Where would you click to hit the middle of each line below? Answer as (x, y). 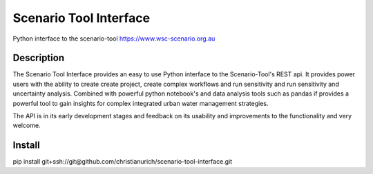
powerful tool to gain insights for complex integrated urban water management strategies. (141, 103)
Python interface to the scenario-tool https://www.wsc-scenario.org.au (114, 39)
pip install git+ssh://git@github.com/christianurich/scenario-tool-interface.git (123, 162)
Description (39, 58)
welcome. (27, 126)
